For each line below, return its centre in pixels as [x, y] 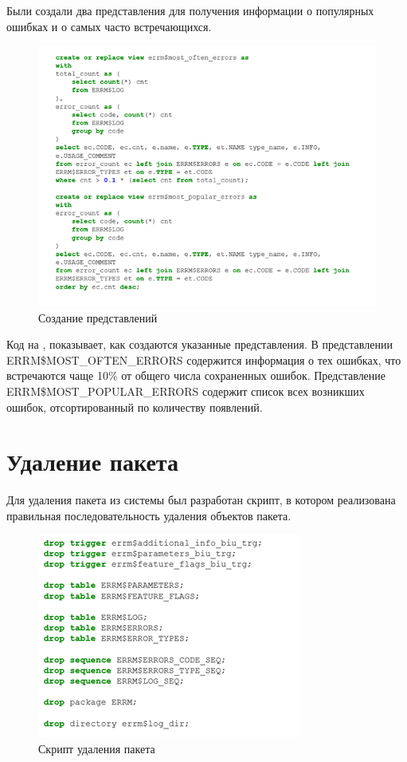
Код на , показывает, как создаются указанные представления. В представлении [200, 344]
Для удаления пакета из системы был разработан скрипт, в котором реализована [201, 500]
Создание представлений [98, 317]
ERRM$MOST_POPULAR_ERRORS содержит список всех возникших [186, 391]
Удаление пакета [92, 462]
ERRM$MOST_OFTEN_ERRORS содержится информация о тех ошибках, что [204, 359]
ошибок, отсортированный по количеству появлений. [135, 407]
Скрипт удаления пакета [97, 749]
